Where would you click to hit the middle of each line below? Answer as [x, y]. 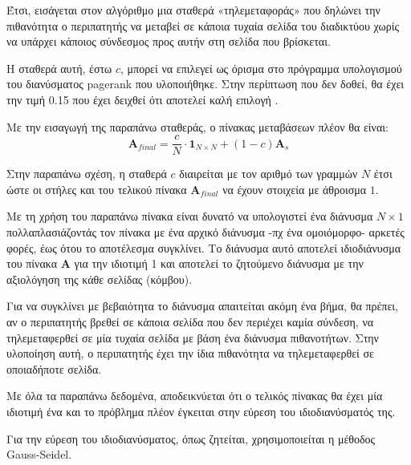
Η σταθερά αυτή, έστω [59, 68]
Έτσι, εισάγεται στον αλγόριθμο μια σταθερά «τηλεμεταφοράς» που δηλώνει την [193, 10]
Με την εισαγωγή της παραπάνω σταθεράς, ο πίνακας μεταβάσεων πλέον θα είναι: [197, 126]
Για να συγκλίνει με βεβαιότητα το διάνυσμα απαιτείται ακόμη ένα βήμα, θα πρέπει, [202, 306]
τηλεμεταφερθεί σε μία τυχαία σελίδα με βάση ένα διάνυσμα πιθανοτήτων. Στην [193, 337]
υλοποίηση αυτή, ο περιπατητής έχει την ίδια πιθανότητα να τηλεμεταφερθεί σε [190, 353]
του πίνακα [32, 263]
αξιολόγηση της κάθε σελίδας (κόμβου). [100, 279]
